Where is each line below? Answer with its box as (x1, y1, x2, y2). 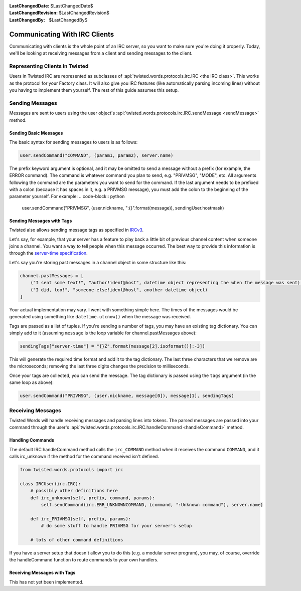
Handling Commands (9, 437, 55, 443)
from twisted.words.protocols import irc (20, 467, 123, 473)
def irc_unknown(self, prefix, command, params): (30, 495, 155, 501)
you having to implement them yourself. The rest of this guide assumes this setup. (9, 87, 179, 93)
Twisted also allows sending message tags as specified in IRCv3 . (9, 227, 144, 233)
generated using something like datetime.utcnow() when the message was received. (9, 314, 191, 320)
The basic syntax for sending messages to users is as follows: (9, 139, 138, 145)
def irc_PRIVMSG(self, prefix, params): (30, 516, 131, 521)
